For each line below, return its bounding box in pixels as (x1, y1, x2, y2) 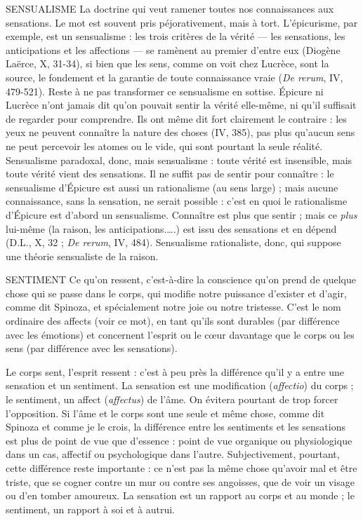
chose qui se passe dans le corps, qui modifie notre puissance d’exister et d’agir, (6, 285, 347, 300)
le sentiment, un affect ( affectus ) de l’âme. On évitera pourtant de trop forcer (6, 392, 338, 407)
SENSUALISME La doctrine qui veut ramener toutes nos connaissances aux (6, 1, 334, 15)
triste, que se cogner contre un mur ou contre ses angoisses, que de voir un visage (6, 474, 355, 489)
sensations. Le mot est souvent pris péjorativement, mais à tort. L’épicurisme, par (6, 15, 358, 29)
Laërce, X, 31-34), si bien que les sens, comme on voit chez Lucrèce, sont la (6, 56, 329, 71)
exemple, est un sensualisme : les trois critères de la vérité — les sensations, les (6, 29, 345, 43)
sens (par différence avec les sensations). (6, 341, 178, 356)
